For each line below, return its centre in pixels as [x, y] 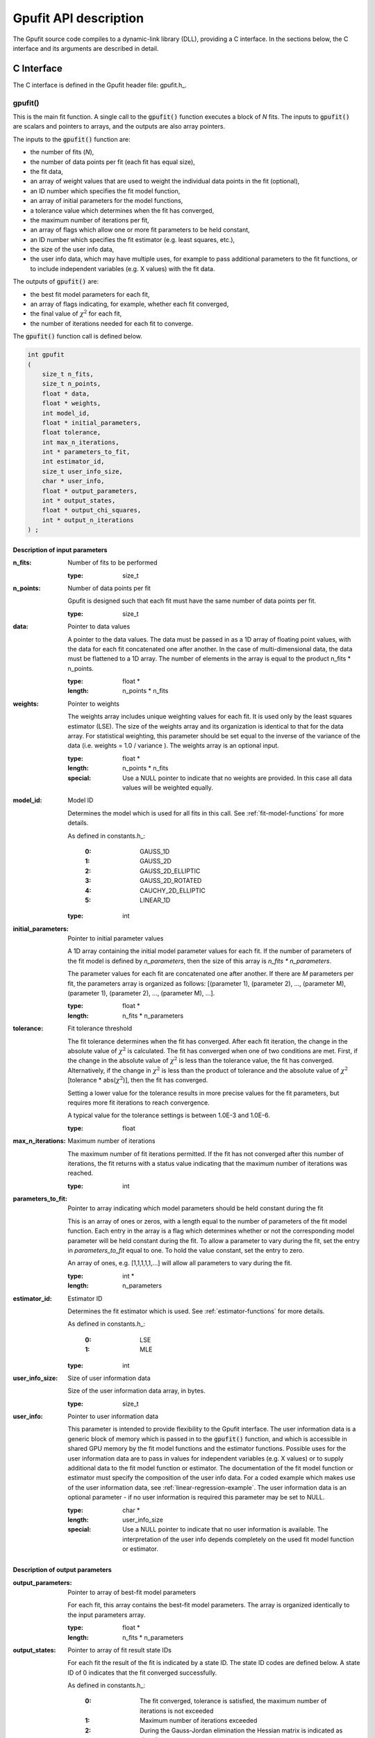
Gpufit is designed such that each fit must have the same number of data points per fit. [192, 601]
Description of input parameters [60, 550]
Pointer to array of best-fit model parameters [132, 1592]
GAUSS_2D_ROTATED [171, 881]
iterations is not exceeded [177, 1711]
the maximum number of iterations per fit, [90, 220]
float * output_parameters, [90, 491]
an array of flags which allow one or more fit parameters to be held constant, [140, 230]
